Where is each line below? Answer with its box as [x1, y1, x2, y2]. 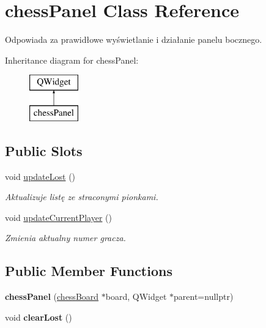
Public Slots [5, 141, 83, 160]
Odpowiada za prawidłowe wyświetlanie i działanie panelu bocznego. [5, 33, 262, 46]
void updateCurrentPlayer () [5, 211, 112, 223]
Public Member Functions [5, 261, 172, 280]
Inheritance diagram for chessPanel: [5, 53, 139, 66]
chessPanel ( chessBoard [5, 290, 99, 303]
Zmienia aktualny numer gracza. [5, 231, 126, 244]
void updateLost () [5, 170, 76, 182]
